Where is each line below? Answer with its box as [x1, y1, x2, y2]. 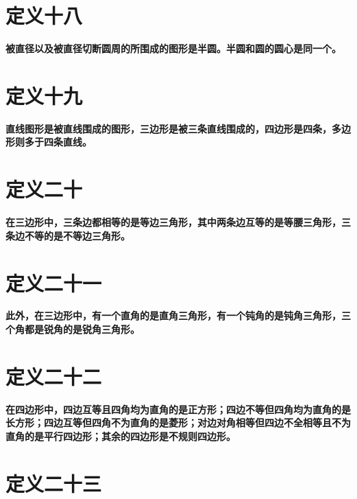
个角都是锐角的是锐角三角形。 [5, 322, 140, 336]
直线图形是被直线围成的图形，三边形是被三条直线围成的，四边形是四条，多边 [5, 121, 351, 135]
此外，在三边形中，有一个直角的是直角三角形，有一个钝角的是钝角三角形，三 [5, 308, 351, 323]
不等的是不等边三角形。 [24, 228, 130, 242]
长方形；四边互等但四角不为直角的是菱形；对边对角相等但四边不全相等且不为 [5, 415, 351, 430]
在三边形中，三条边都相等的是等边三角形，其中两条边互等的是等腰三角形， [5, 215, 341, 229]
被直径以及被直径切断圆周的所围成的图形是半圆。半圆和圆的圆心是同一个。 [5, 41, 341, 56]
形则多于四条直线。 [5, 135, 92, 149]
